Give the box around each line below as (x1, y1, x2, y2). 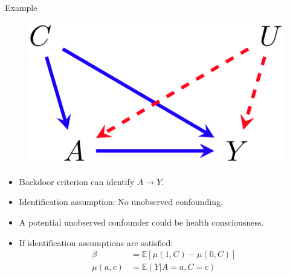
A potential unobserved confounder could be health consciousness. (19, 216, 264, 229)
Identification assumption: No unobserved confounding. (19, 195, 223, 208)
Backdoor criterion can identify (19, 175, 135, 187)
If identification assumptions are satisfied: (19, 236, 173, 249)
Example (5, 1, 37, 13)
